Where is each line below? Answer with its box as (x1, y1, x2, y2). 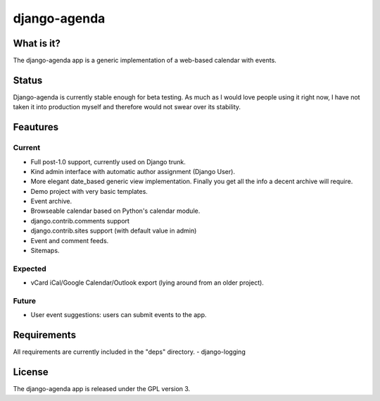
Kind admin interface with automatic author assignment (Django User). (30, 167, 236, 175)
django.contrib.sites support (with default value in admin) (30, 226, 197, 235)
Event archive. (30, 197, 72, 206)
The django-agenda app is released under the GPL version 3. (13, 385, 191, 393)
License (13, 366, 49, 378)
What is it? (13, 37, 61, 49)
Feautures (13, 121, 59, 133)
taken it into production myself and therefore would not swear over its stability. (13, 103, 241, 111)
